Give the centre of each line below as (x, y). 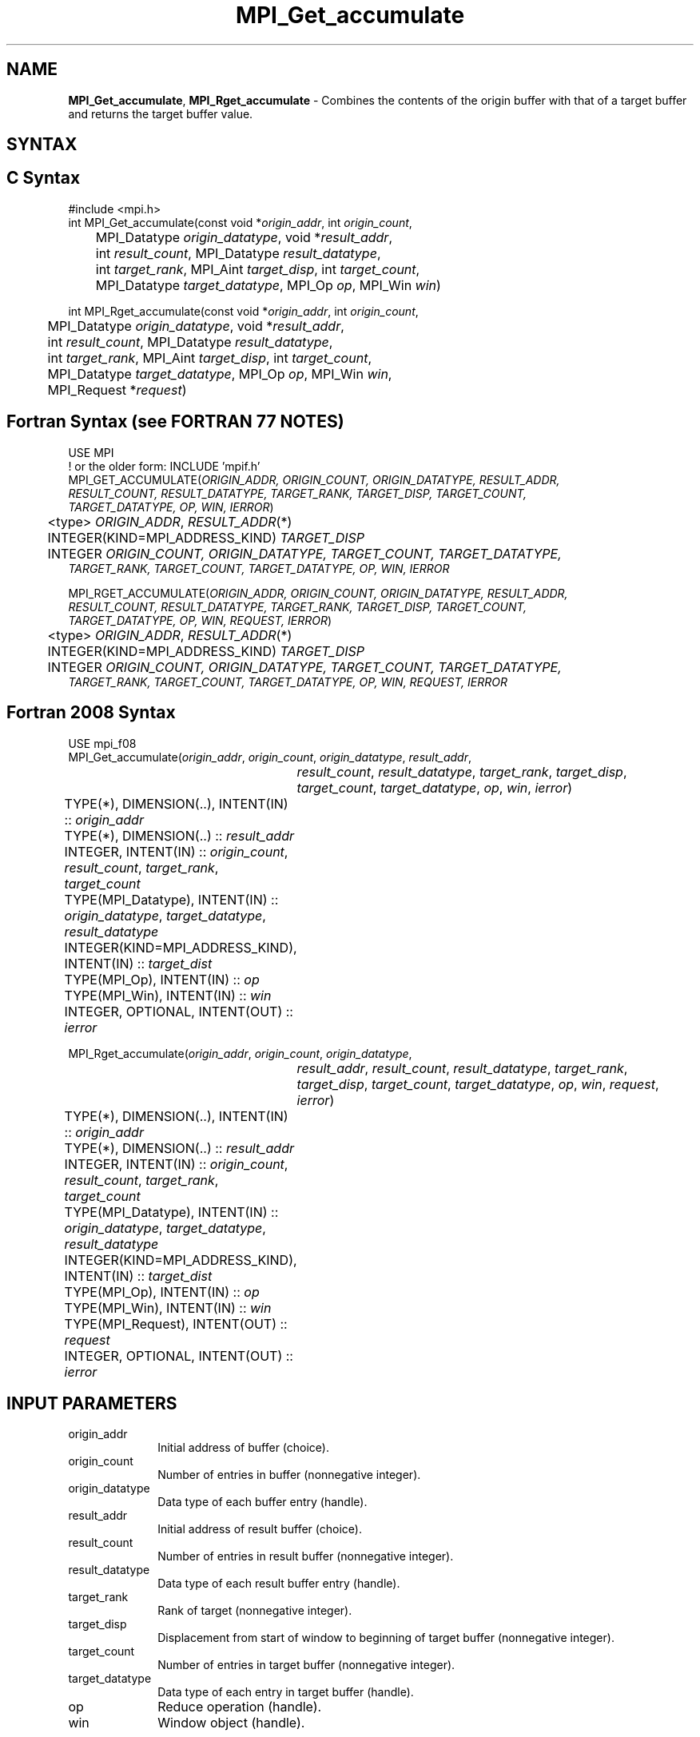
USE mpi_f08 (102, 743)
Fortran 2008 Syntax (91, 713)
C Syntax (44, 178)
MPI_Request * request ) (117, 390)
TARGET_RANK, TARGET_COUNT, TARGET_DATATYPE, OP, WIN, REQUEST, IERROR (288, 682)
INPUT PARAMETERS (92, 1403)
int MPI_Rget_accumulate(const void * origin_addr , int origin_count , (243, 311)
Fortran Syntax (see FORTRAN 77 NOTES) (175, 422)
